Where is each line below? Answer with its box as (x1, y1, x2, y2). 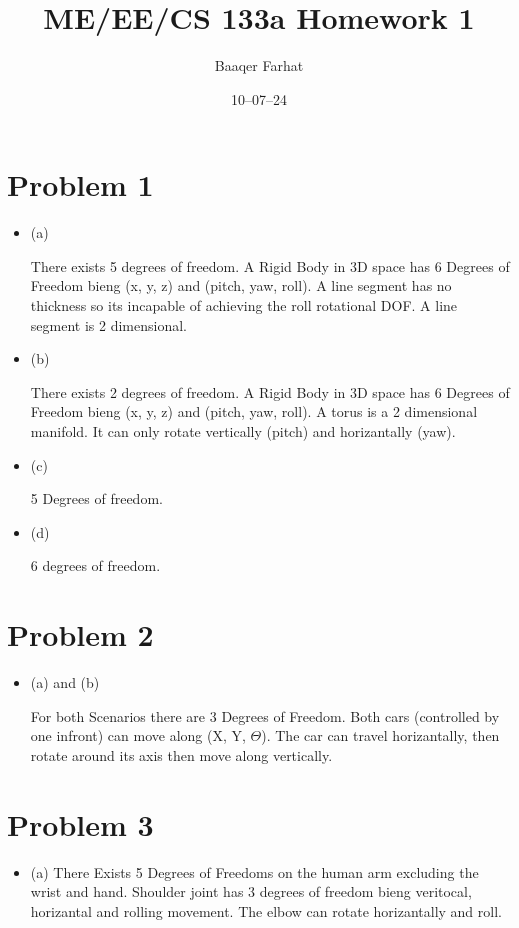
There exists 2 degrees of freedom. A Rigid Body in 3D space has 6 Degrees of (30, 381, 510, 402)
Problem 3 (7, 803, 154, 844)
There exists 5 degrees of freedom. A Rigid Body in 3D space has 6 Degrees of (30, 255, 510, 276)
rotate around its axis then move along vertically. (30, 744, 333, 765)
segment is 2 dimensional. (30, 314, 187, 335)
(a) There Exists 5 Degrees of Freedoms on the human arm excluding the (30, 861, 479, 882)
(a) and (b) (30, 672, 100, 693)
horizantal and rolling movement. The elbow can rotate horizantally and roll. (30, 900, 502, 921)
